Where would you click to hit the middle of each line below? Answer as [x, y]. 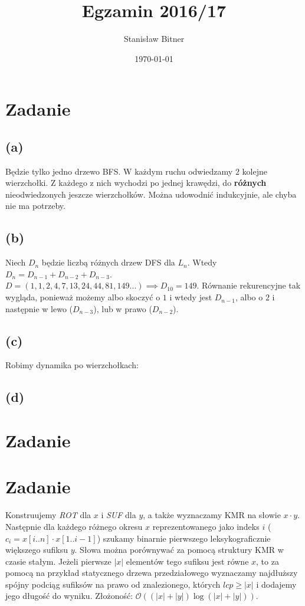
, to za [268, 561]
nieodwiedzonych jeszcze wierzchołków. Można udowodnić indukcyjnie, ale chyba [151, 194]
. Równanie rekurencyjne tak [249, 285]
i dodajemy [276, 584]
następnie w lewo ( [39, 308]
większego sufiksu [37, 550]
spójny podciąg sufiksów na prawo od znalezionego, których [113, 584]
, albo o [249, 297]
